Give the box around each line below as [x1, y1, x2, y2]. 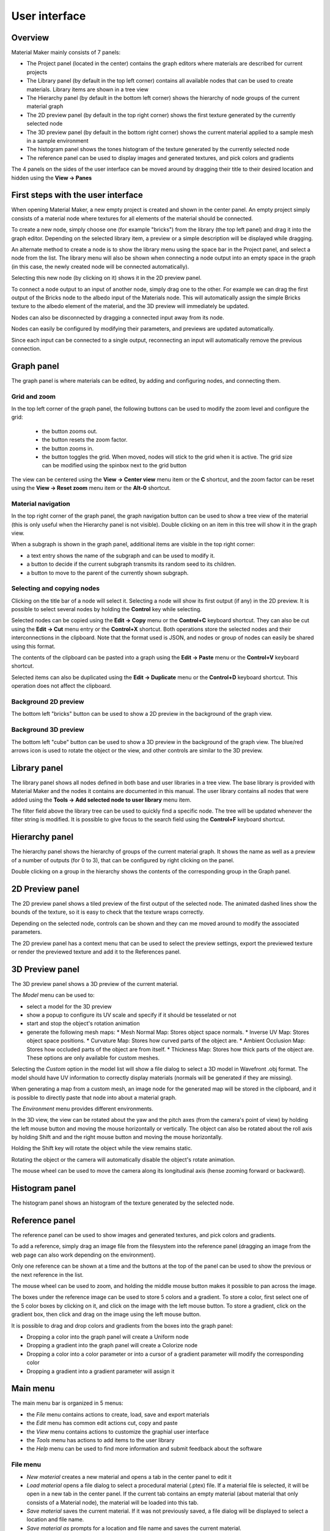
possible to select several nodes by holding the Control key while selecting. [11, 606, 202, 613]
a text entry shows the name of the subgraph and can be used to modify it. [26, 552, 215, 559]
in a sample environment [26, 137, 89, 144]
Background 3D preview [11, 726, 85, 734]
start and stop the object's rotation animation [26, 1020, 140, 1027]
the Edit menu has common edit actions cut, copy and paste [26, 1420, 178, 1427]
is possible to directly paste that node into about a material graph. [11, 1094, 177, 1101]
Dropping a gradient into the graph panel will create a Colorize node [26, 1342, 198, 1349]
